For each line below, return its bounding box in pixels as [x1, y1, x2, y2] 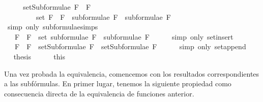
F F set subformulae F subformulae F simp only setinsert [14, 31, 233, 42]
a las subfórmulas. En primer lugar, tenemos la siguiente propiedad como [4, 78, 231, 89]
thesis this [13, 51, 65, 61]
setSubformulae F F [23, 2, 91, 12]
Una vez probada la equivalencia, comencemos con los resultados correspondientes [4, 68, 259, 79]
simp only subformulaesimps [7, 21, 98, 32]
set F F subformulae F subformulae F [36, 11, 171, 22]
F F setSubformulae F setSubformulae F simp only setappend [14, 41, 246, 52]
